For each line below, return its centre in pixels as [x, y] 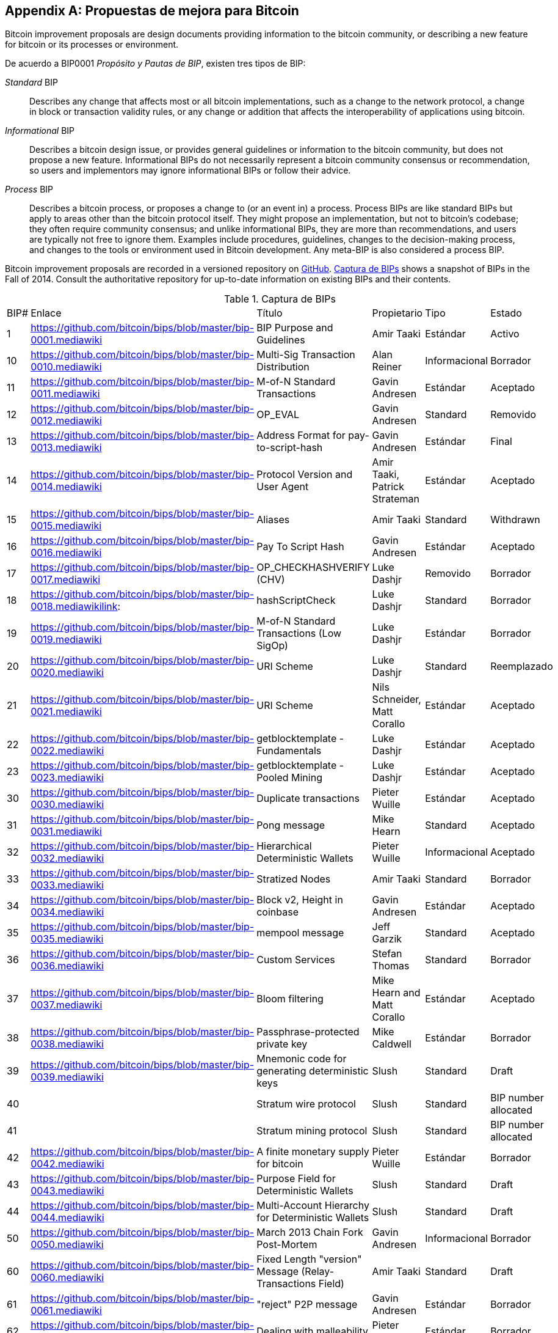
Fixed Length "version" [309, 1259]
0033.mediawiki [67, 885]
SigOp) [272, 646]
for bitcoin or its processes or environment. [92, 45]
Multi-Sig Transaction [306, 355]
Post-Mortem [287, 1245]
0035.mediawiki [67, 939]
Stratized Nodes [294, 879]
